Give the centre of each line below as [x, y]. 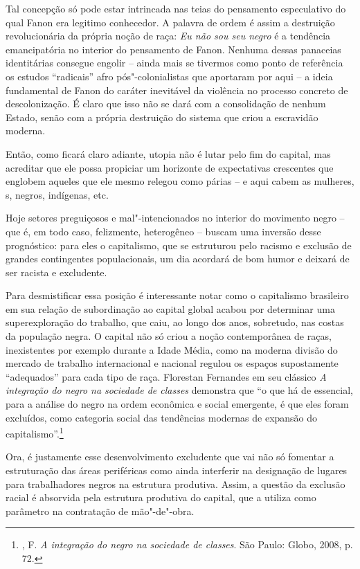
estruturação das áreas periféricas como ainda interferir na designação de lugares [177, 470]
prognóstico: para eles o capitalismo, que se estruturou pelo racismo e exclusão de [179, 245]
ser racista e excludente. [56, 272]
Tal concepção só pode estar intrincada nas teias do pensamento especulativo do [176, 8]
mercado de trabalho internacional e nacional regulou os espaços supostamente [172, 363]
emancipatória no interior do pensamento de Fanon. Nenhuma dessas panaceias [173, 49]
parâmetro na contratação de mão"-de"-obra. [100, 511]
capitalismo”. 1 [35, 432]
